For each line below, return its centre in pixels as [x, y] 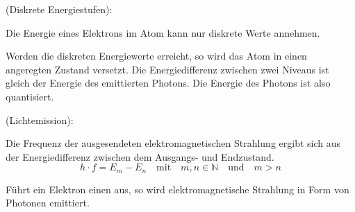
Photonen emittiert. [48, 203]
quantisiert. [30, 96]
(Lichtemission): [40, 120]
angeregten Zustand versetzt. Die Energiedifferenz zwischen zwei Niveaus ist [167, 69]
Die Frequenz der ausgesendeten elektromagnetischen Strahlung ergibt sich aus [173, 143]
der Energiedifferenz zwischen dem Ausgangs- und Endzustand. [140, 156]
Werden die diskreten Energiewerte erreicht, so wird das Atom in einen [156, 56]
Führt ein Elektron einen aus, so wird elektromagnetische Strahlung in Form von [177, 189]
